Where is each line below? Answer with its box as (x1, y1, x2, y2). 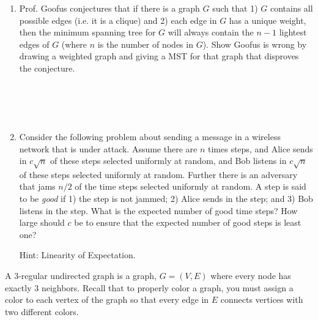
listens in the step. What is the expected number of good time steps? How (19, 204, 298, 217)
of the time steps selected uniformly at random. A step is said (75, 180, 306, 193)
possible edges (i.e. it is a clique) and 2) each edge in (19, 13, 217, 26)
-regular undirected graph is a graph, (18, 269, 157, 282)
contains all (270, 2, 313, 14)
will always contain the (168, 26, 254, 39)
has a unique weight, (229, 13, 306, 26)
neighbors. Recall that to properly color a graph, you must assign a (41, 281, 294, 294)
